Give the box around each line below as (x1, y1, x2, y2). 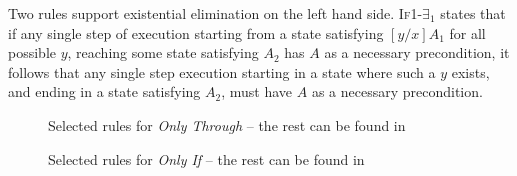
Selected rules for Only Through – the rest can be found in (48, 114, 406, 135)
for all (449, 22, 486, 43)
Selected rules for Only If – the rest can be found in (48, 148, 365, 169)
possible (8, 42, 56, 63)
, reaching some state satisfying (67, 42, 259, 63)
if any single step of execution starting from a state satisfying (8, 22, 384, 43)
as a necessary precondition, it (324, 42, 510, 63)
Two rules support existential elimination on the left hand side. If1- (8, 3, 423, 23)
